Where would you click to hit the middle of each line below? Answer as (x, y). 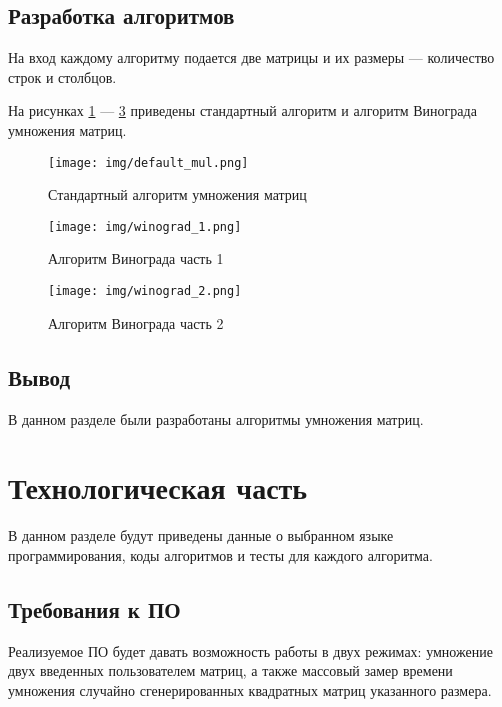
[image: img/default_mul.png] (148, 162)
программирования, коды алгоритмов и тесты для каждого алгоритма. (220, 554)
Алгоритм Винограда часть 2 (136, 322)
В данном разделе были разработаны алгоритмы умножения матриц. (216, 418)
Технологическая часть (158, 487)
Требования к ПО (94, 608)
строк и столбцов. (62, 76)
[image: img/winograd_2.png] (145, 291)
